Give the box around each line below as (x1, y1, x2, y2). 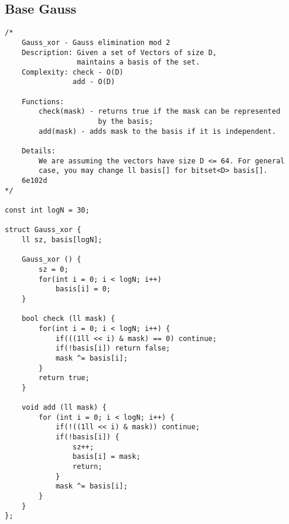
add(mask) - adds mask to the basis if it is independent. (38, 127, 277, 136)
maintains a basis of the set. (76, 58, 200, 67)
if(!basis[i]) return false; (55, 344, 171, 353)
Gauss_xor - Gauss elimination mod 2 (21, 38, 171, 47)
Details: (21, 147, 56, 156)
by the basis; (98, 117, 153, 126)
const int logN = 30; (5, 206, 90, 215)
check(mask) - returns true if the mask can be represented (38, 107, 281, 116)
